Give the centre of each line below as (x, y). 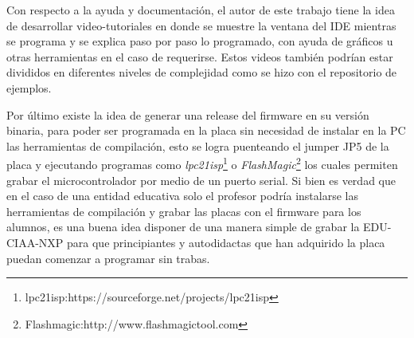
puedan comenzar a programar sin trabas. (108, 258)
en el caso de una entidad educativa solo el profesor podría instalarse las (182, 196)
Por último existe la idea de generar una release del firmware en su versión (188, 114)
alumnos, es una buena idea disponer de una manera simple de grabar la (183, 227)
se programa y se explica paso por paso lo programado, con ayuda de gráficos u (200, 41)
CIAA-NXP (35, 242)
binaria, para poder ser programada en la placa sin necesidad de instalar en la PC (206, 130)
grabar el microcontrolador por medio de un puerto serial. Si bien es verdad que (201, 180)
